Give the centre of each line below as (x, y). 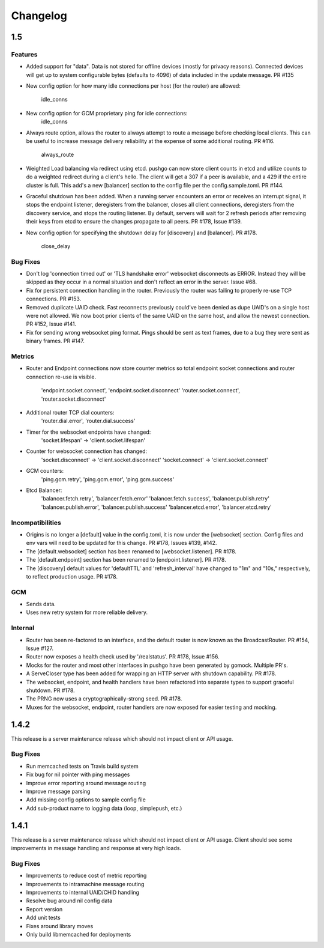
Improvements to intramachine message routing (85, 884)
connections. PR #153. (54, 299)
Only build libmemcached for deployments (79, 934)
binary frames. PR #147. (55, 341)
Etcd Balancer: (44, 490)
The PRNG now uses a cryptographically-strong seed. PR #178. (104, 699)
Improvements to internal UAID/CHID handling (83, 892)
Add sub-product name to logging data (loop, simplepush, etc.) (104, 808)
